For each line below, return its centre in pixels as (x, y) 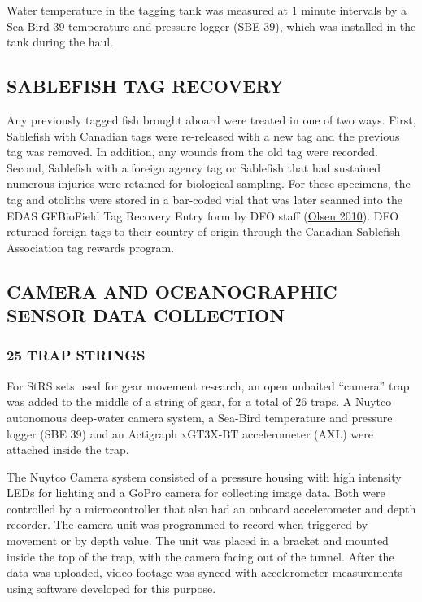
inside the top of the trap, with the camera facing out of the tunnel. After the (200, 556)
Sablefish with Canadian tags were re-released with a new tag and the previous (203, 135)
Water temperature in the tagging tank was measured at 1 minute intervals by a (207, 10)
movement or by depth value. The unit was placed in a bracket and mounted (198, 541)
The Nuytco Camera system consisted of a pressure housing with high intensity (204, 476)
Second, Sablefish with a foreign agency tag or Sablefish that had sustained (194, 167)
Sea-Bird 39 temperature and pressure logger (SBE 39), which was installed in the (211, 26)
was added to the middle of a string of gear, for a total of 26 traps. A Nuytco (199, 401)
